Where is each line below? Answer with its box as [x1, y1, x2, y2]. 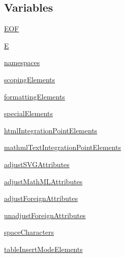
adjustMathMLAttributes [4, 176, 83, 186]
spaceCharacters [4, 227, 54, 237]
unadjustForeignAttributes [4, 210, 86, 220]
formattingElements [4, 91, 65, 101]
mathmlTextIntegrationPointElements [4, 142, 121, 152]
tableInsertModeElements [4, 243, 83, 254]
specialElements [4, 108, 53, 119]
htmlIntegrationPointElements [4, 125, 97, 135]
